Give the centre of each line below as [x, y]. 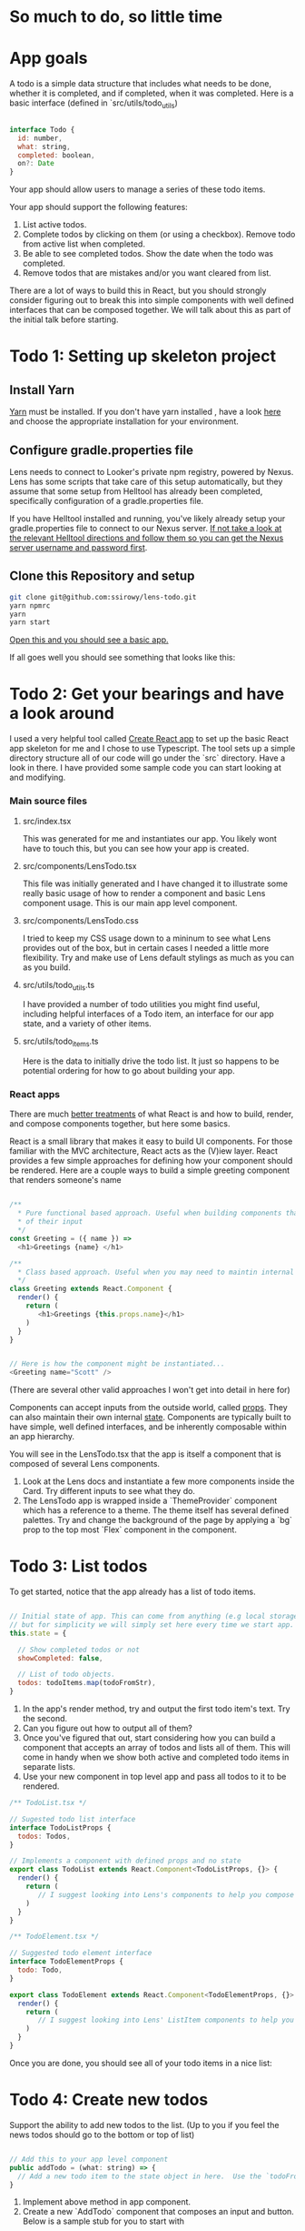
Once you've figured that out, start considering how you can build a [149, 1738]
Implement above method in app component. [107, 2202]
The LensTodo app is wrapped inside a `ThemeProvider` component [150, 1501]
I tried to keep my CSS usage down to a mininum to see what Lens [147, 938]
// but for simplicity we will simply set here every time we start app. [152, 1625]
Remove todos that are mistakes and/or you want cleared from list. [147, 273]
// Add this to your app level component [89, 2159]
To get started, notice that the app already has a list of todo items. [133, 1592]
